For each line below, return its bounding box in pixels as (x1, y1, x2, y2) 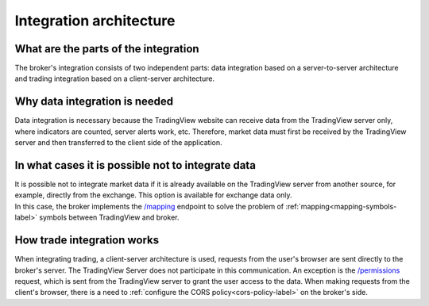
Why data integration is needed (14, 95, 174, 109)
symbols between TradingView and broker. (39, 212, 180, 222)
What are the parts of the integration (14, 42, 199, 55)
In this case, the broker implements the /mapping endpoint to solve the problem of (14, 201, 284, 211)
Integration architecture (14, 12, 176, 29)
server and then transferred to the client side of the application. (14, 138, 222, 147)
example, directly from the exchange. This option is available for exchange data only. (14, 190, 293, 200)
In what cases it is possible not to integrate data (14, 159, 256, 172)
